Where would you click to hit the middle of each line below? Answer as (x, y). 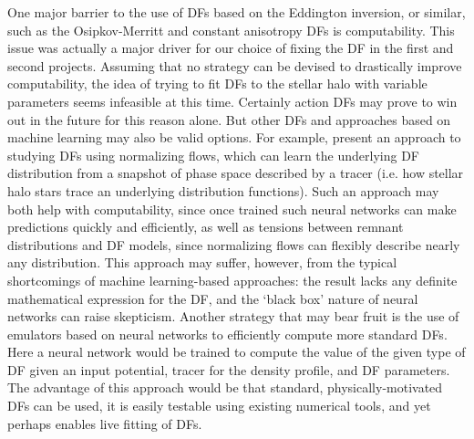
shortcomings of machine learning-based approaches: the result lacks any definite (232, 280)
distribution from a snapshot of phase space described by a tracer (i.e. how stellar (236, 173)
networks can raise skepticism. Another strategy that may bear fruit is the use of (233, 316)
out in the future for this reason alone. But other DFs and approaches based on (229, 119)
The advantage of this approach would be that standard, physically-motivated (225, 387)
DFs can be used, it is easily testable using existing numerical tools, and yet (219, 406)
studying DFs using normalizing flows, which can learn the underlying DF (213, 155)
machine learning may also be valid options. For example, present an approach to (234, 137)
